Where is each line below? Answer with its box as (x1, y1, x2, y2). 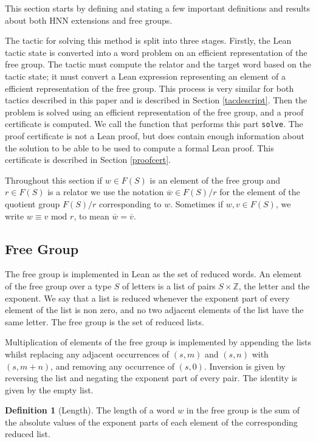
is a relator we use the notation (47, 185, 164, 198)
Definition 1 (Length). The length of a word (5, 404, 175, 416)
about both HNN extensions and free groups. (5, 13, 173, 26)
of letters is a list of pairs (122, 279, 216, 292)
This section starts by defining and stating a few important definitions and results (5, 2, 311, 14)
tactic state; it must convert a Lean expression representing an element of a (5, 69, 286, 82)
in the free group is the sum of (186, 404, 300, 416)
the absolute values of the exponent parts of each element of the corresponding (5, 415, 298, 428)
